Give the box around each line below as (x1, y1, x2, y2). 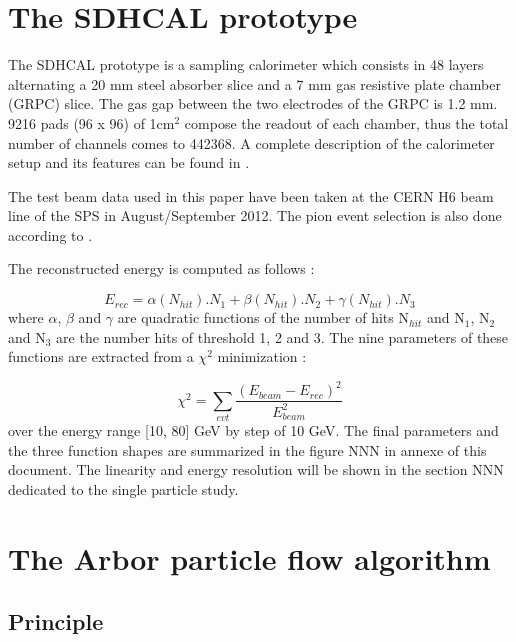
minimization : (217, 346, 307, 367)
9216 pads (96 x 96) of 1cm (8, 112, 175, 133)
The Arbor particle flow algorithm (8, 537, 491, 578)
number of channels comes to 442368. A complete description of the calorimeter (8, 132, 495, 153)
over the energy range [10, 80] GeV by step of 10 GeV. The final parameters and (8, 420, 499, 441)
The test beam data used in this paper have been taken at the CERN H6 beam (8, 185, 494, 206)
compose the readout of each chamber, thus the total (184, 112, 509, 133)
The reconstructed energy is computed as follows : (8, 258, 315, 279)
